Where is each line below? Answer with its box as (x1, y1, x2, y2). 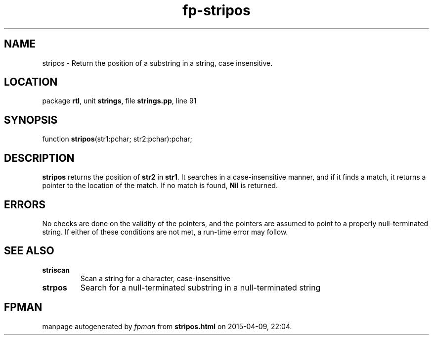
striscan (42, 265, 70, 274)
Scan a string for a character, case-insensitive (80, 274, 230, 283)
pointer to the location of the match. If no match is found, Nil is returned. (42, 181, 278, 190)
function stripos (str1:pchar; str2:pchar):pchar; (42, 135, 192, 144)
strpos (42, 282, 67, 292)
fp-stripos (182, 2, 251, 19)
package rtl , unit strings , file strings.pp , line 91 (42, 97, 197, 105)
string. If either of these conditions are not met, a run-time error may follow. (42, 227, 288, 236)
